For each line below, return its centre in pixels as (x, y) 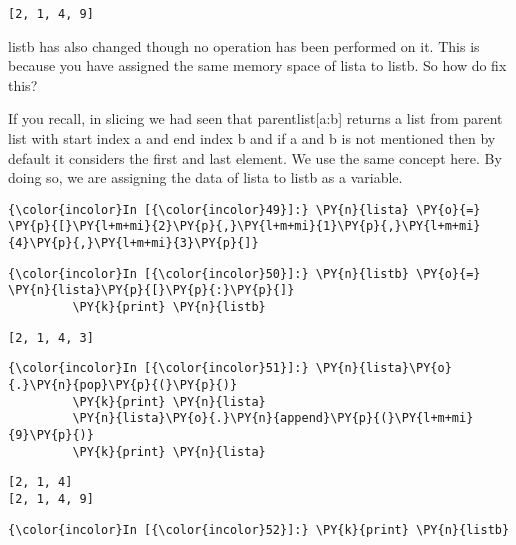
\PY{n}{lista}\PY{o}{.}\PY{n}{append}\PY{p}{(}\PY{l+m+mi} (273, 418)
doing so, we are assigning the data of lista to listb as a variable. (205, 177)
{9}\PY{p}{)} (51, 435)
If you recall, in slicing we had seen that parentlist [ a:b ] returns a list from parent (255, 118)
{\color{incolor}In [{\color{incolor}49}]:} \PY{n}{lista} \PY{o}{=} (244, 209)
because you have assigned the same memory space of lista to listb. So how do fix (257, 65)
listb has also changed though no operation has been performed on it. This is (244, 45)
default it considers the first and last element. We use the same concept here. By (255, 157)
